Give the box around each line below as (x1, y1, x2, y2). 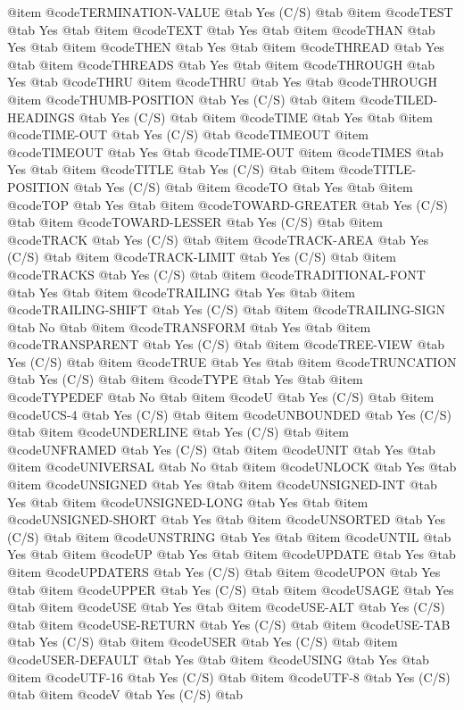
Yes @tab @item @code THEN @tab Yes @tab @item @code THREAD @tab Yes (7, 38, 444, 56)
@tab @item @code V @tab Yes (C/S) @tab (7, 685, 244, 704)
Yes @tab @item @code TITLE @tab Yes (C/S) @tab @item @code (7, 160, 374, 179)
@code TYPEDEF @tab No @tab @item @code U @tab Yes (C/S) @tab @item (7, 388, 435, 406)
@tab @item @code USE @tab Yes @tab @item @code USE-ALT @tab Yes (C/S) (7, 597, 445, 616)
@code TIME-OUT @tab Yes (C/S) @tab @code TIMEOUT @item (7, 125, 369, 144)
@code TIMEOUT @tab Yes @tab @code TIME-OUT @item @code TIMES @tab (7, 142, 443, 161)
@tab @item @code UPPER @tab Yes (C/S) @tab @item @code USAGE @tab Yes (7, 580, 454, 598)
